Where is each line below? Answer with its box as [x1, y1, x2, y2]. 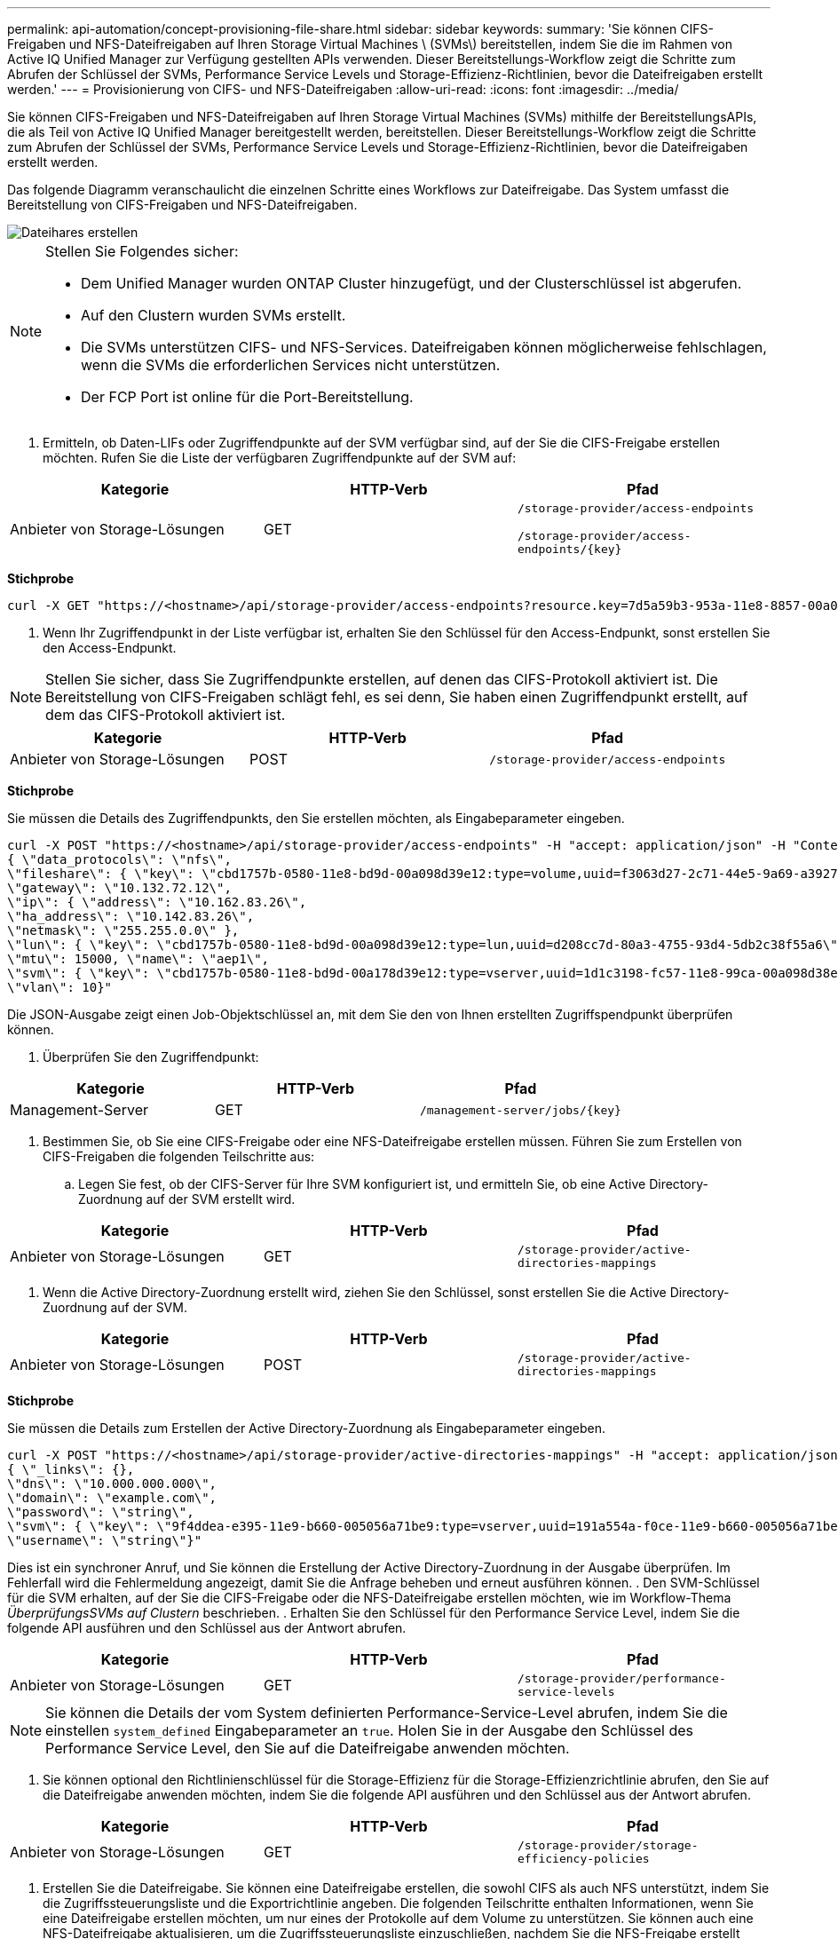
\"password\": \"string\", [7, 1505, 194, 1519]
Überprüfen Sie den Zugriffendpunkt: [43, 1049, 259, 1064]
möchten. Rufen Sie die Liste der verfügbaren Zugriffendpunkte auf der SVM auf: [43, 450, 517, 465]
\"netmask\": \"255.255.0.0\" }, [7, 923, 240, 938]
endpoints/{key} [517, 542, 622, 556]
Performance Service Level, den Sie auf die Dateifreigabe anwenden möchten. [45, 1739, 570, 1757]
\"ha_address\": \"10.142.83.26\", [7, 909, 255, 923]
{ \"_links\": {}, [7, 1462, 135, 1476]
